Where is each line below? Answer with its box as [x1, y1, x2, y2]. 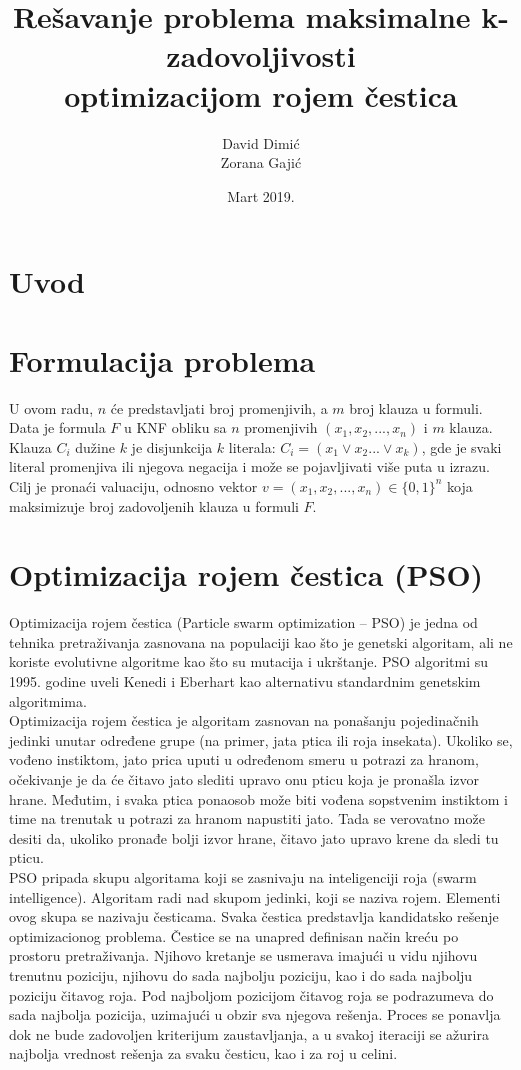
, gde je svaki [421, 436, 502, 457]
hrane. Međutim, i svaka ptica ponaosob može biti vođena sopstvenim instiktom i [9, 788, 508, 809]
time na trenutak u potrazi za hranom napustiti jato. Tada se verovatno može [9, 808, 485, 829]
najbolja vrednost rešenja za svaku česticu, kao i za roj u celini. [9, 1043, 398, 1064]
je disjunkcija [131, 436, 213, 457]
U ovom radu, [9, 397, 94, 418]
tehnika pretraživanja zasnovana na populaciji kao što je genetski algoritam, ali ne [9, 631, 513, 652]
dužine [75, 436, 115, 457]
